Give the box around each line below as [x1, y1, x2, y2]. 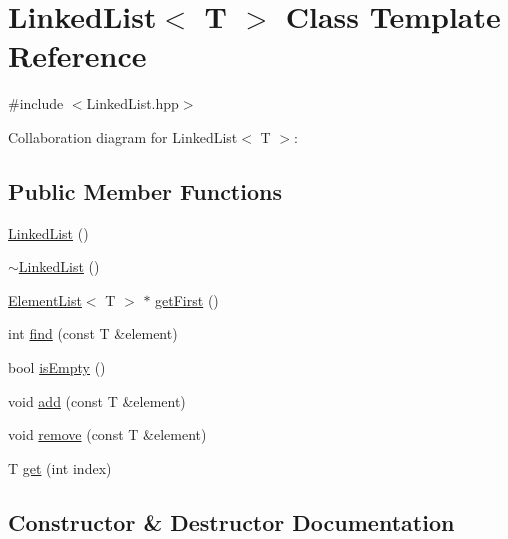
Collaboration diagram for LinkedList [8, 126, 238, 147]
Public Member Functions [8, 175, 282, 206]
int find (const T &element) [8, 323, 178, 344]
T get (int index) [8, 457, 112, 478]
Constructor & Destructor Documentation [8, 506, 455, 537]
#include [8, 93, 64, 114]
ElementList [8, 289, 82, 310]
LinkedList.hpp [86, 93, 179, 114]
